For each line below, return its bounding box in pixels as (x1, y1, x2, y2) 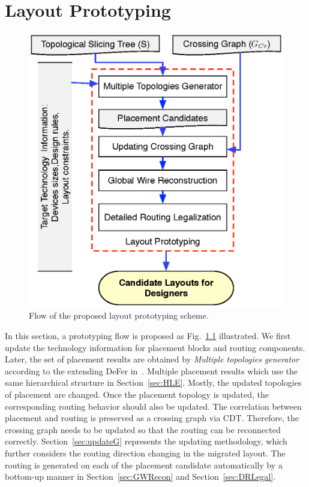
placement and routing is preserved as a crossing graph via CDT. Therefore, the (5, 412, 299, 424)
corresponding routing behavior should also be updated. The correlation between (5, 400, 302, 412)
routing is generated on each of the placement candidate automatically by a (5, 458, 283, 471)
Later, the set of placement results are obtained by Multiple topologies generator (5, 353, 299, 365)
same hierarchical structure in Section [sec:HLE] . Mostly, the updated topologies (5, 376, 302, 389)
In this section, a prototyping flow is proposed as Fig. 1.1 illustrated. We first (5, 329, 291, 341)
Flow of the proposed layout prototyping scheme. (29, 309, 209, 322)
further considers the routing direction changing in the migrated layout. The (5, 446, 286, 459)
